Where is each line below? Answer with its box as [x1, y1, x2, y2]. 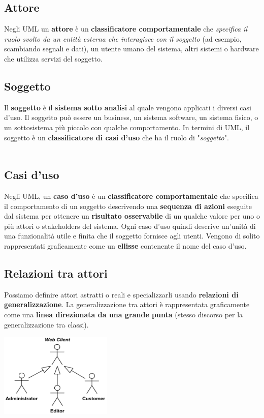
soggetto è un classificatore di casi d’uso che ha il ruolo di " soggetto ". [4, 132, 229, 142]
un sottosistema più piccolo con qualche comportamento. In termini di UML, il [4, 122, 250, 132]
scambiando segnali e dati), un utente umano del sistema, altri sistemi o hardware [4, 43, 259, 54]
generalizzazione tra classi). [4, 319, 89, 330]
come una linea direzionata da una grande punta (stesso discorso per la [4, 309, 243, 319]
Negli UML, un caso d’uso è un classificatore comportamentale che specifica [4, 190, 258, 201]
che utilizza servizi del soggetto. [4, 53, 103, 64]
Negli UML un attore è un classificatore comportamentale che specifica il [4, 23, 248, 34]
